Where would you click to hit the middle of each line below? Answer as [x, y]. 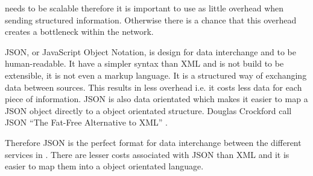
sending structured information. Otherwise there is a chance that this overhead [151, 20]
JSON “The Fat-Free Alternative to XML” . [86, 122]
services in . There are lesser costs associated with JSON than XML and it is [147, 154]
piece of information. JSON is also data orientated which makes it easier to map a [156, 99]
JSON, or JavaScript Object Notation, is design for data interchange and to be [150, 51]
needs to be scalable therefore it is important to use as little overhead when [144, 8]
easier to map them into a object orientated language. [104, 166]
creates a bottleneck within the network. [79, 32]
